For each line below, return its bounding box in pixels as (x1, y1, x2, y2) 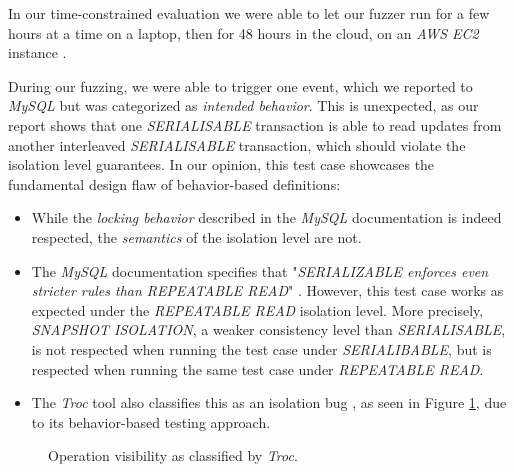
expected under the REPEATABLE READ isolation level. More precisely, (31, 299, 484, 320)
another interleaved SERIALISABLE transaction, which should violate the (8, 134, 466, 155)
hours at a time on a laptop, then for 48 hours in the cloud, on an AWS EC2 (8, 22, 479, 43)
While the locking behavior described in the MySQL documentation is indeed (31, 207, 502, 228)
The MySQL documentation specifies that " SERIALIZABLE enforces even (31, 260, 489, 281)
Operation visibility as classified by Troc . (48, 445, 298, 466)
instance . (8, 42, 67, 63)
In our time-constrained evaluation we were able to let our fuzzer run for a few (8, 3, 490, 23)
